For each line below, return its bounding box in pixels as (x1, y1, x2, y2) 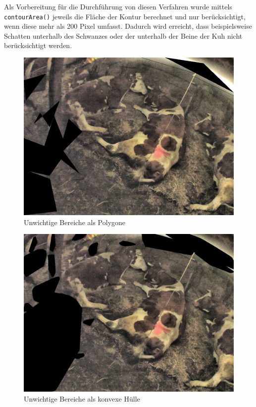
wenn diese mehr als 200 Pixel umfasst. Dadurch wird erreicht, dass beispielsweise (4, 21, 252, 31)
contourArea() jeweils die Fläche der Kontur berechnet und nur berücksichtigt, (4, 11, 246, 21)
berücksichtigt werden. (4, 40, 72, 51)
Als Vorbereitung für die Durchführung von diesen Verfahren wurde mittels (4, 1, 232, 11)
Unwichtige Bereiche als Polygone (24, 217, 126, 227)
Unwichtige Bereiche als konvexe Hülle (24, 393, 140, 404)
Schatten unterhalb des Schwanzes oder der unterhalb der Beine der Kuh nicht (4, 30, 243, 41)
